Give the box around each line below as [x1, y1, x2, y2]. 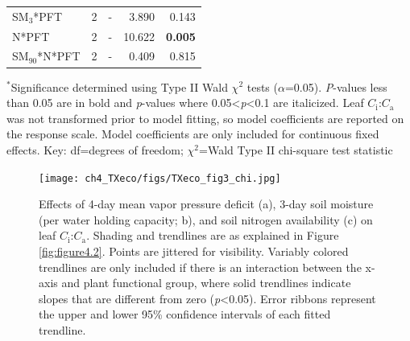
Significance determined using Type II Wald [10, 78, 228, 95]
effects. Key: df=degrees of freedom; [6, 141, 184, 158]
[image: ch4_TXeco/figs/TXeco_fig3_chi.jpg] [39, 172, 281, 184]
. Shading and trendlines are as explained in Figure [86, 227, 339, 244]
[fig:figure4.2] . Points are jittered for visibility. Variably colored [39, 242, 349, 259]
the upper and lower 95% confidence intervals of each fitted [39, 306, 331, 323]
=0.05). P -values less [284, 78, 387, 95]
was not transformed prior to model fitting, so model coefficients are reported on [6, 109, 404, 126]
